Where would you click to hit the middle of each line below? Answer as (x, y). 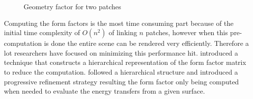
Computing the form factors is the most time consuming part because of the (119, 23)
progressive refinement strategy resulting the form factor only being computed (122, 81)
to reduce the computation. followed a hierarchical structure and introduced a (121, 71)
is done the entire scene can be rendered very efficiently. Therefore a (146, 43)
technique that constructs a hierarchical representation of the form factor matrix (125, 62)
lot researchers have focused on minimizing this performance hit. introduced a (121, 52)
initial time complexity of (42, 32)
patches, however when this (187, 32)
